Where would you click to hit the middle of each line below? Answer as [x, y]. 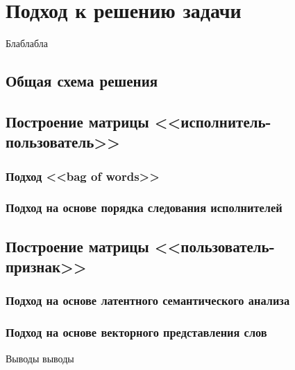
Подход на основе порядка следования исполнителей [144, 208]
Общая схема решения [82, 81]
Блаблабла [27, 43]
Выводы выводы [40, 358]
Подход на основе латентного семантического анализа [148, 300]
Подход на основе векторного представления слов [136, 332]
